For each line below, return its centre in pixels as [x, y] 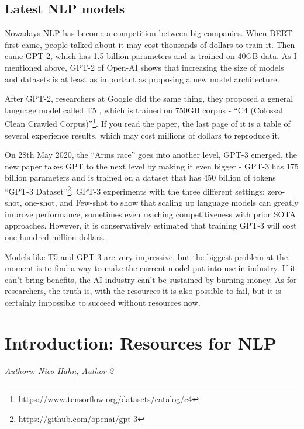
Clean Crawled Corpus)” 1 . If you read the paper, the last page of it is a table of [148, 123]
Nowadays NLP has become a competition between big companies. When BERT [148, 33]
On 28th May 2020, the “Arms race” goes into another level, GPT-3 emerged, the [151, 155]
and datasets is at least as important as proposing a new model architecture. [142, 79]
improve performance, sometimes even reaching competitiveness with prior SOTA [150, 214]
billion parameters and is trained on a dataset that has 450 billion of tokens [140, 177]
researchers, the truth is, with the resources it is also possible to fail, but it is [143, 291]
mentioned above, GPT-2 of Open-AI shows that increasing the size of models [144, 67]
